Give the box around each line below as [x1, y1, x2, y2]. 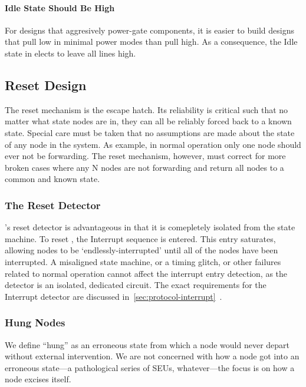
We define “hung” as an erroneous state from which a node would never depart [5, 338, 290, 350]
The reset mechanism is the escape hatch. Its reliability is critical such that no [5, 103, 288, 115]
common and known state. [5, 173, 100, 185]
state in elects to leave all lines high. [5, 47, 136, 59]
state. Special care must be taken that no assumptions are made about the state [5, 126, 295, 138]
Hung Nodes [5, 315, 65, 330]
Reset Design [5, 75, 87, 94]
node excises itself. [5, 373, 71, 385]
